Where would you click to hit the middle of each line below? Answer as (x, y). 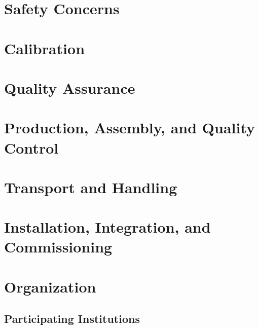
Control (31, 147)
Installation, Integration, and (107, 227)
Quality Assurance (70, 87)
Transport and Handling (91, 187)
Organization (50, 286)
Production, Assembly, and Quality (130, 127)
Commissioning (58, 247)
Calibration (45, 48)
